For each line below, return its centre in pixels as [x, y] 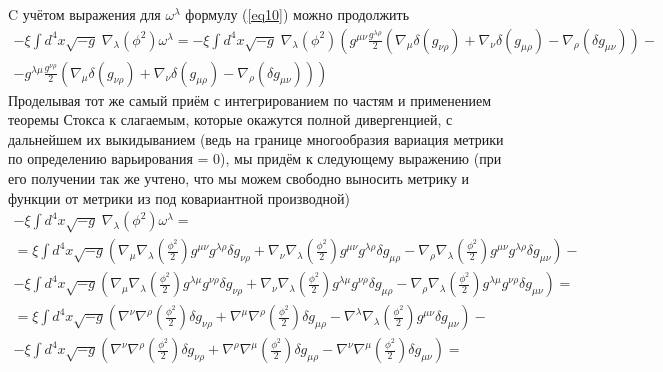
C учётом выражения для [84, 14]
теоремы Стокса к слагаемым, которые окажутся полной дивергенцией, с [230, 119]
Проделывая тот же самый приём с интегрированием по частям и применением [250, 99]
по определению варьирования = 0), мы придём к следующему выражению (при [255, 158]
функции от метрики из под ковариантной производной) [179, 197]
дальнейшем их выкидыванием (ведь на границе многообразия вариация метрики [256, 138]
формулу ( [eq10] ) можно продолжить [297, 14]
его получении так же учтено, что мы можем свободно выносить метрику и [239, 178]
